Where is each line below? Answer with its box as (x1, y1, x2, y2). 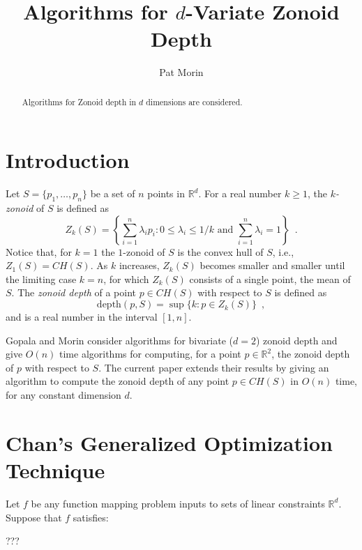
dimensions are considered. (146, 96, 243, 107)
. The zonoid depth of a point (11, 285, 137, 300)
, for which (103, 271, 149, 286)
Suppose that (6, 510, 62, 524)
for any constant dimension (6, 388, 121, 402)
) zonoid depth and (255, 333, 338, 347)
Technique (6, 456, 105, 484)
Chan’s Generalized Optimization (6, 428, 333, 457)
